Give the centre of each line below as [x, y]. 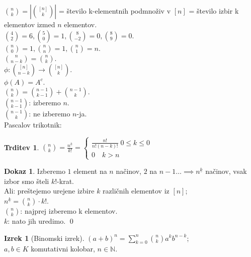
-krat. [65, 181]
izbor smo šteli [27, 181]
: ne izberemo [50, 114]
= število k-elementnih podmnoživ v [115, 11]
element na [90, 171]
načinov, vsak [226, 171]
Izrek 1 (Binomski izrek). [44, 238]
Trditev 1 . [22, 147]
